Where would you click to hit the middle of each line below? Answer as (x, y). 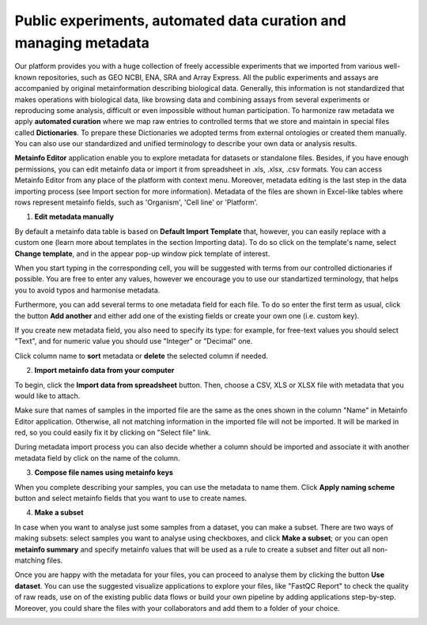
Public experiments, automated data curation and (181, 21)
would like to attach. (47, 396)
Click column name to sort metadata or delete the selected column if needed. (142, 356)
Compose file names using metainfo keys (104, 473)
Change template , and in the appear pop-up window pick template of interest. (142, 254)
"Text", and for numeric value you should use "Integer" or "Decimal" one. (134, 341)
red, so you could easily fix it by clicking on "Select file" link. (113, 433)
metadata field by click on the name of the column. (98, 457)
